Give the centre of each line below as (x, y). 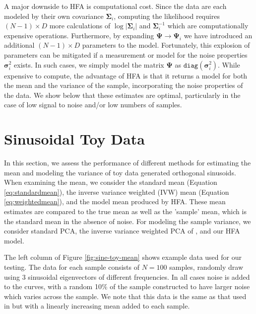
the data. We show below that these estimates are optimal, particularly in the (122, 95)
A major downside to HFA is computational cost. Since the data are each (115, 6)
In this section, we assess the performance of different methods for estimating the (128, 163)
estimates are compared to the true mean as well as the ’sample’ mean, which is (125, 211)
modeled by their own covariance (54, 16)
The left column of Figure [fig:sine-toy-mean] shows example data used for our (123, 257)
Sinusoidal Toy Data (74, 139)
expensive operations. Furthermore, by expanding (79, 35)
